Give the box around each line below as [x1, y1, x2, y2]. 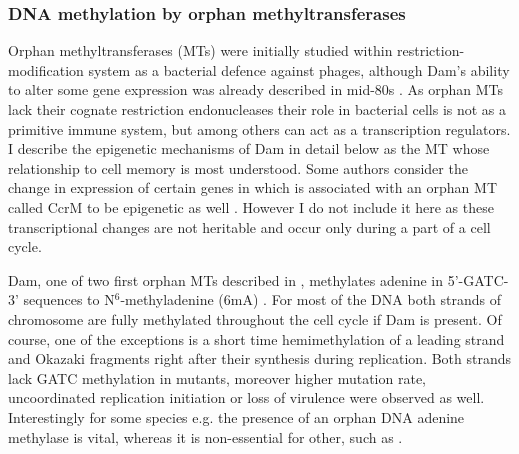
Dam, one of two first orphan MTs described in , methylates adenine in [8, 269, 444, 290]
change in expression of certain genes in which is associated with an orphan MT [8, 177, 498, 198]
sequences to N [23, 289, 115, 310]
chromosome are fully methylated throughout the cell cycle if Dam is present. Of [8, 308, 502, 329]
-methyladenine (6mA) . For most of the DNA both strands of [120, 289, 502, 310]
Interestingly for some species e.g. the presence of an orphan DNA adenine [8, 406, 465, 427]
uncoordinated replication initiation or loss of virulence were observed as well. [8, 387, 485, 408]
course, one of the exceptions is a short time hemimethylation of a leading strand [8, 328, 505, 349]
